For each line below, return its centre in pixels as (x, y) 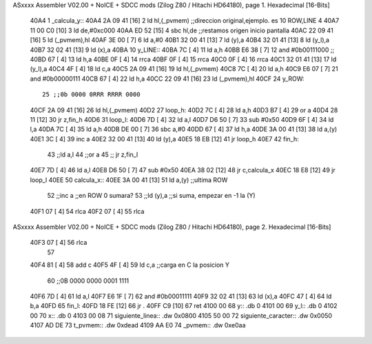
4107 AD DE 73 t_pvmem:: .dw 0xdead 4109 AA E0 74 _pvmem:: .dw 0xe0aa (138, 325)
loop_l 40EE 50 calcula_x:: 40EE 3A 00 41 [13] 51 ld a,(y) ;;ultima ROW (129, 180)
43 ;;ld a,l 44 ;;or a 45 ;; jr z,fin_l (93, 154)
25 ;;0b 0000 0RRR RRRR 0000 (91, 94)
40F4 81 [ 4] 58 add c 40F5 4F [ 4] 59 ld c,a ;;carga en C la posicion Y (130, 265)
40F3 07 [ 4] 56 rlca (59, 243)
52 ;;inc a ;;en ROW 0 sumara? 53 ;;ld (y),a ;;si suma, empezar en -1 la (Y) (151, 196)
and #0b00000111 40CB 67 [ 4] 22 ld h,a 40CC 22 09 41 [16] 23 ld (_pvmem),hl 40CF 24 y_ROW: (167, 79)
